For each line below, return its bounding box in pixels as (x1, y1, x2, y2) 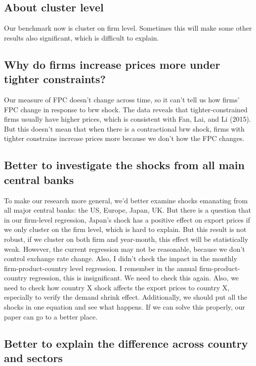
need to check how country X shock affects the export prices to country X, (4, 282, 230, 292)
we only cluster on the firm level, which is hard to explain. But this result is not (4, 224, 247, 234)
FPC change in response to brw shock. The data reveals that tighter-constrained (4, 104, 248, 114)
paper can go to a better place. (4, 311, 98, 321)
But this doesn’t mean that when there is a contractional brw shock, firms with (4, 123, 245, 134)
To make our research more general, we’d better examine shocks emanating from (4, 195, 248, 205)
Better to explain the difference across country (4, 335, 248, 351)
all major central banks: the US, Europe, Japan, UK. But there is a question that (4, 205, 251, 215)
